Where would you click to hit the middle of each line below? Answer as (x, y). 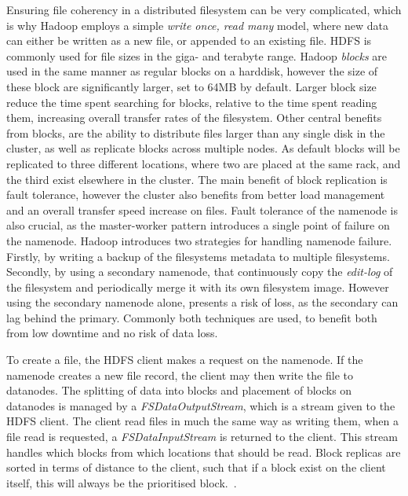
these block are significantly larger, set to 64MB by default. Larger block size (191, 86)
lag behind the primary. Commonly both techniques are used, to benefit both (192, 317)
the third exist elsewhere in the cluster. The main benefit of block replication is (197, 179)
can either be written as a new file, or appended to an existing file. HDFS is (189, 40)
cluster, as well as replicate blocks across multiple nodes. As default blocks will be (203, 148)
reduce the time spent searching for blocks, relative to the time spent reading (192, 102)
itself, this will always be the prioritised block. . (122, 482)
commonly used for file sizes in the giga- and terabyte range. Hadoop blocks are (197, 55)
